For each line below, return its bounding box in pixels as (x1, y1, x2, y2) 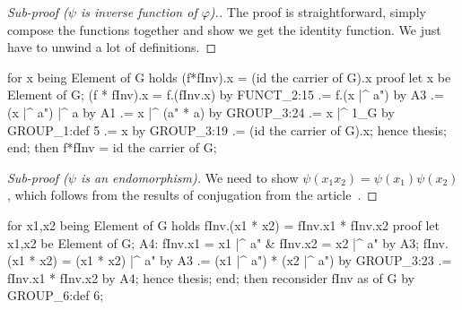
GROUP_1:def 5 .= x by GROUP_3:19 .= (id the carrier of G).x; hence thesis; (7, 120, 447, 139)
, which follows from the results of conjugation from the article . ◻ (7, 185, 378, 204)
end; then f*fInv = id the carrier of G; (7, 138, 217, 157)
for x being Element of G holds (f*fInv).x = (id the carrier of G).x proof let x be (7, 67, 451, 86)
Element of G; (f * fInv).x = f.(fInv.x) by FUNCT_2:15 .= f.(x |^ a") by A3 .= (7, 85, 444, 104)
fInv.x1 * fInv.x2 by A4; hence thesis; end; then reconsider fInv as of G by (7, 268, 414, 287)
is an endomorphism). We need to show (80, 168, 299, 186)
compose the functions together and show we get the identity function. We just (7, 20, 441, 39)
